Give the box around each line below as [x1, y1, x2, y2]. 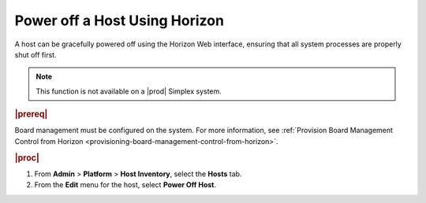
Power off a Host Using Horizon [14, 12, 225, 29]
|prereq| [14, 109, 48, 120]
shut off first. [14, 50, 57, 59]
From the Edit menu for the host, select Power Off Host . [34, 180, 217, 190]
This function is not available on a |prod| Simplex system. [35, 87, 222, 96]
